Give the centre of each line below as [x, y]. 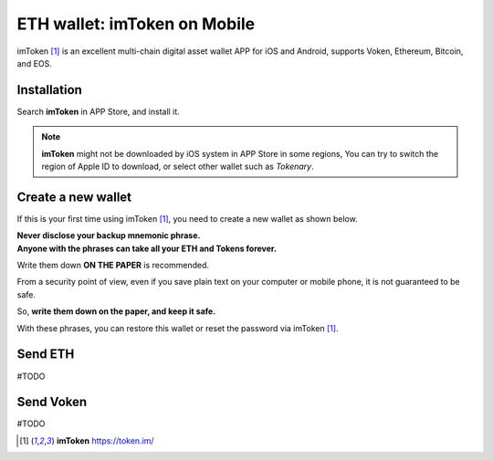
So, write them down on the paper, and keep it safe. [116, 311]
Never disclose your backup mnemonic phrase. [109, 235]
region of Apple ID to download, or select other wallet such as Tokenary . [178, 167]
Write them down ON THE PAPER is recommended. [113, 266]
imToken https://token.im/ [105, 440]
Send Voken [52, 402]
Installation [49, 90]
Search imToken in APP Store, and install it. [98, 111]
